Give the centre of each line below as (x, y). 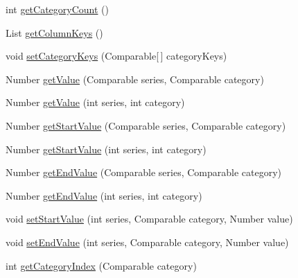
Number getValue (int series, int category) (95, 102)
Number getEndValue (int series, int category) (104, 195)
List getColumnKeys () (54, 32)
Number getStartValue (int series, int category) (106, 149)
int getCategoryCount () (58, 9)
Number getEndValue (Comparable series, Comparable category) (144, 172)
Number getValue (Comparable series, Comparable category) (135, 79)
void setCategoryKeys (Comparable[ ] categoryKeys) (116, 56)
